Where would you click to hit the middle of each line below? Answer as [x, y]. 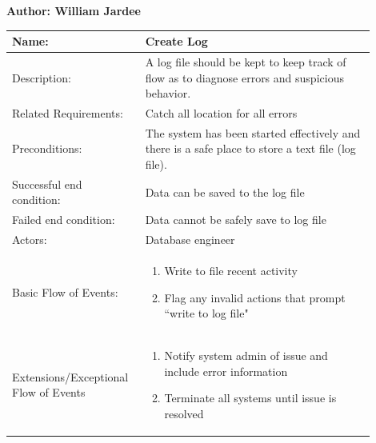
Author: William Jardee [74, 10]
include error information [226, 371]
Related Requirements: [68, 112]
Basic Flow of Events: [65, 291]
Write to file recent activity [231, 270]
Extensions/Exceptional [70, 376]
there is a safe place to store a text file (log [250, 148]
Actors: [30, 239]
